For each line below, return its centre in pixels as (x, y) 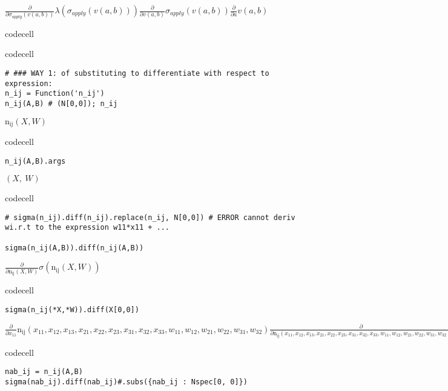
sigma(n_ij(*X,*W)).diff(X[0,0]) (72, 310)
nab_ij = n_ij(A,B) (44, 372)
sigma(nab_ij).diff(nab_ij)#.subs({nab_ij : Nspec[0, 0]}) (126, 382)
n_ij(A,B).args (35, 161)
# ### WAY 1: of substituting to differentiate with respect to (137, 73)
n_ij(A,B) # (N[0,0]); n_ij (61, 103)
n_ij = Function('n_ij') (55, 94)
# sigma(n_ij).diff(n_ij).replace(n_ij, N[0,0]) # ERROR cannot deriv (150, 217)
